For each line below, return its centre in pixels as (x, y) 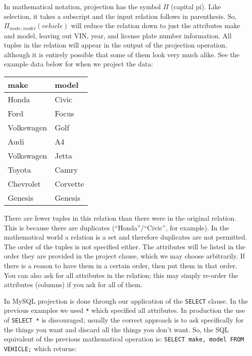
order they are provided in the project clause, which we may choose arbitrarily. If (125, 256)
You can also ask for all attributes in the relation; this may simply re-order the (121, 275)
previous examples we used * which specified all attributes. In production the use (125, 310)
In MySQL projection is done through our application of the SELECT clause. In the (126, 300)
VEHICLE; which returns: (40, 348)
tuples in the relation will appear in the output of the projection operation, (116, 45)
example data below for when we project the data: (79, 64)
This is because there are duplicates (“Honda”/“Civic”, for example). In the (117, 227)
